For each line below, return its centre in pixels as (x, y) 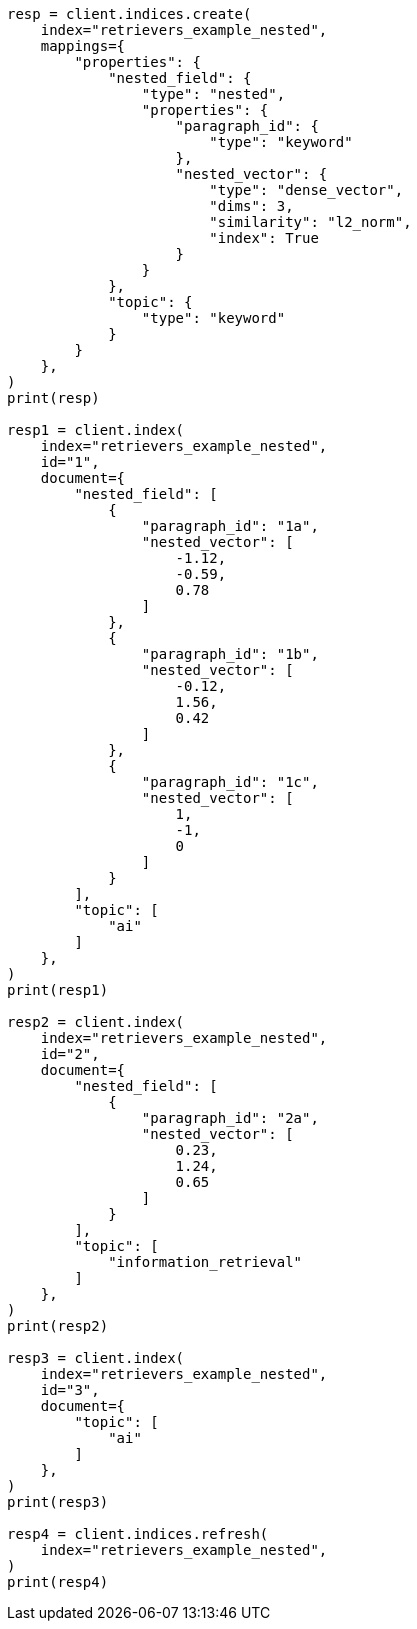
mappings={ (83, 46)
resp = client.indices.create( (129, 14)
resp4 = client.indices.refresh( (138, 1534)
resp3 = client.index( (96, 1358)
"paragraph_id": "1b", (230, 654)
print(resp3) (58, 1502)
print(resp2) (58, 1326)
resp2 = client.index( (96, 1022)
